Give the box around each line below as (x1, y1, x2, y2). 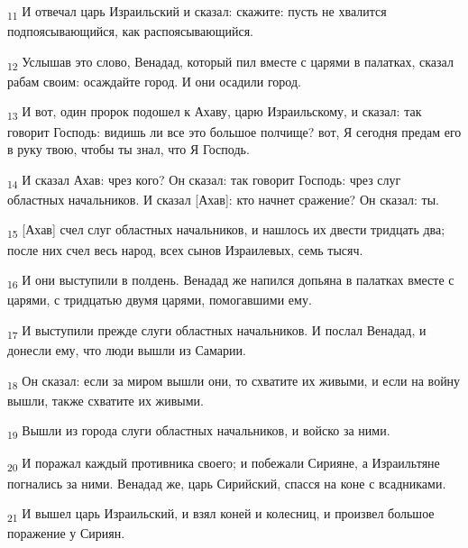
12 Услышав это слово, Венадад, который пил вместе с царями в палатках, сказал (7, 51, 454, 73)
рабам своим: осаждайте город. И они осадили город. (7, 71, 301, 90)
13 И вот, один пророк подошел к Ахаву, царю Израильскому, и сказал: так (7, 102, 422, 123)
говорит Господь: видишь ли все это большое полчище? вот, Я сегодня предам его (7, 122, 462, 141)
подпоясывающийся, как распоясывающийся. (7, 22, 253, 41)
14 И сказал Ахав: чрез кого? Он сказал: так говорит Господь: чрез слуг (7, 169, 401, 191)
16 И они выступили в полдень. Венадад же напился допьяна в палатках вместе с (7, 270, 454, 291)
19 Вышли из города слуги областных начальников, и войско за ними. (7, 421, 390, 443)
